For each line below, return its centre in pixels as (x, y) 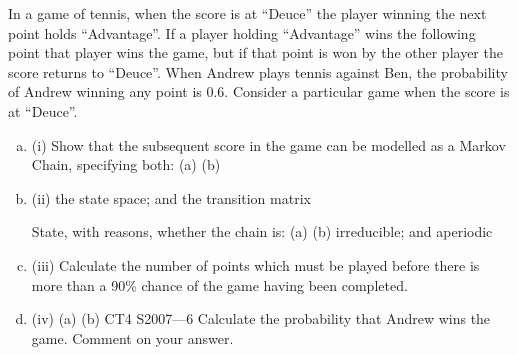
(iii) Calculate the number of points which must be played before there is (255, 264)
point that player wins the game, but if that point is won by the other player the (255, 52)
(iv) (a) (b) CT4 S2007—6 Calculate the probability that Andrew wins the (261, 318)
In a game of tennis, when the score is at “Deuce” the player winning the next (247, 13)
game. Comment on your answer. (132, 337)
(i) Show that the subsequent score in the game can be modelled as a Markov (268, 144)
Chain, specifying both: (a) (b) (126, 164)
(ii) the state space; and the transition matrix (171, 197)
